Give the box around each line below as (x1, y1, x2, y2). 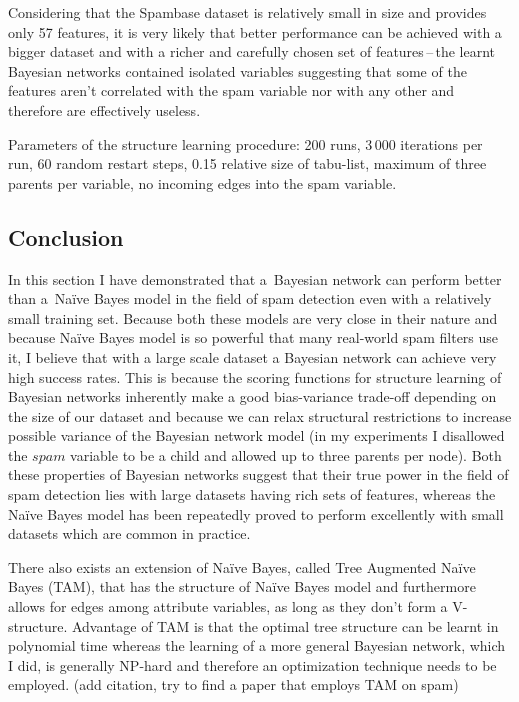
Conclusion (8, 221, 124, 252)
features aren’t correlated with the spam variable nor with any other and (8, 80, 455, 101)
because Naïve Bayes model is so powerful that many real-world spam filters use (8, 327, 499, 348)
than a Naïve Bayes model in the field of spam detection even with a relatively (8, 288, 492, 309)
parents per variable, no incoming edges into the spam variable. (8, 172, 397, 193)
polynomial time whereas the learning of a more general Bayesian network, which (8, 635, 506, 656)
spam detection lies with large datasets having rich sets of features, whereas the (8, 484, 496, 505)
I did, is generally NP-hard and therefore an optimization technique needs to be (8, 654, 497, 675)
